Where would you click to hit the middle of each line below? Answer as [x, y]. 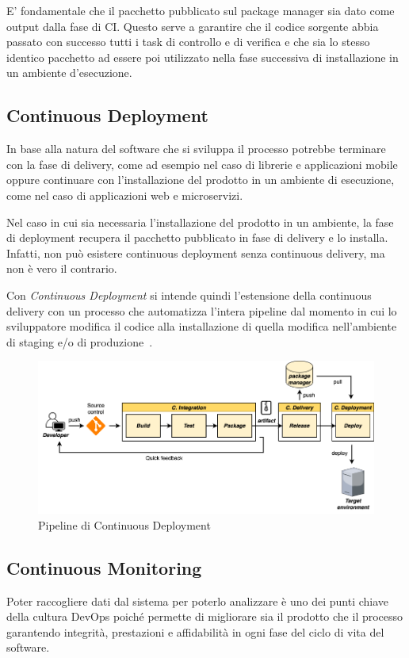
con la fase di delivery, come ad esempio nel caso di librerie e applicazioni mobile [202, 164]
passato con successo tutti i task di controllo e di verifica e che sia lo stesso [188, 42]
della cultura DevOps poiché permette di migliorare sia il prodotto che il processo [205, 616]
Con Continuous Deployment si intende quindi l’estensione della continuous [189, 295]
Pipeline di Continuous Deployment [124, 524]
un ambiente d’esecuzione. [69, 73]
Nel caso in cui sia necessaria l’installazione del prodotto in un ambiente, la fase [200, 222]
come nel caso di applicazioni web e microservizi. [125, 195]
